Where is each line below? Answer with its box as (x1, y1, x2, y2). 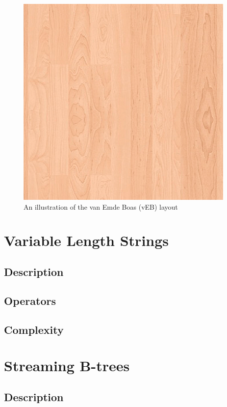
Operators (4, 293, 56, 308)
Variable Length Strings (4, 230, 169, 250)
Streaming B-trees (4, 355, 130, 376)
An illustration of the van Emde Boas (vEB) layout (24, 201, 178, 212)
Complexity (4, 322, 64, 337)
